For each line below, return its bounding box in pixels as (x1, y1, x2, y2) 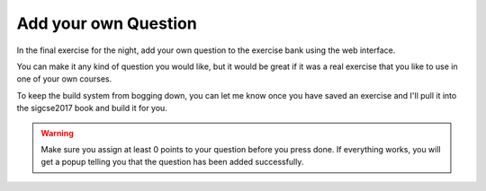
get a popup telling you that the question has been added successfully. (40, 157, 304, 168)
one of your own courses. (16, 74, 112, 84)
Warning (40, 127, 74, 138)
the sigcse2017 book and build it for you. (16, 103, 168, 114)
